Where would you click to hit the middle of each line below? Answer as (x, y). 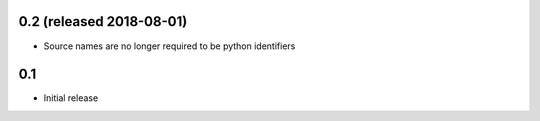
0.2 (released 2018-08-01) (103, 21)
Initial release (71, 98)
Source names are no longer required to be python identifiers (169, 46)
